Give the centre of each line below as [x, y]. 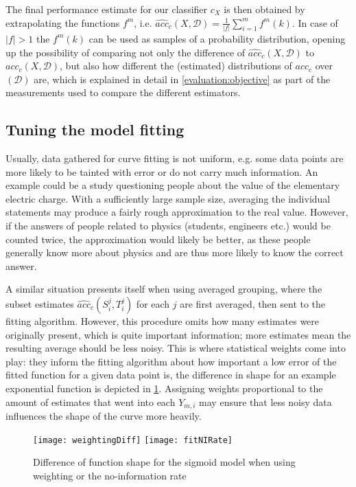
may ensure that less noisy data [265, 401]
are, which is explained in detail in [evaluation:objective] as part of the [182, 79]
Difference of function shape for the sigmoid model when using [164, 462]
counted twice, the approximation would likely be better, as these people [158, 239]
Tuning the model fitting [95, 129]
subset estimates [40, 304]
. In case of [315, 22]
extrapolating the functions [63, 22]
